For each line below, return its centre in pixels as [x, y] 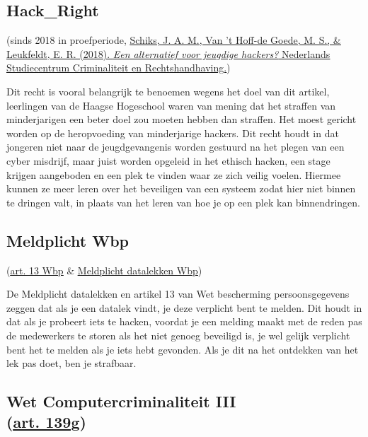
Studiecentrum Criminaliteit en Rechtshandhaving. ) [119, 68]
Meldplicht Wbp [68, 240]
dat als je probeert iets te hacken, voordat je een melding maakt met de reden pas [184, 321]
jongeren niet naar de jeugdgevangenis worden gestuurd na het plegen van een [176, 147]
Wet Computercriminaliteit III [121, 401]
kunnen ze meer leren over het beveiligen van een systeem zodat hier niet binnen [181, 188]
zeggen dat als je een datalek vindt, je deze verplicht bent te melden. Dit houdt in [184, 307]
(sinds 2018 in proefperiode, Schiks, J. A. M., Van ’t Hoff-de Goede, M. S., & [174, 40]
